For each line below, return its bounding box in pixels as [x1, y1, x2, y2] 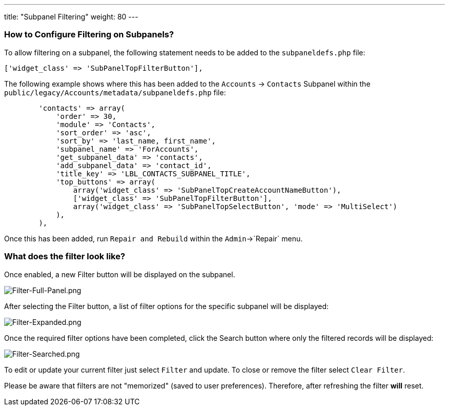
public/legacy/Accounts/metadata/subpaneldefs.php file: [4, 88, 226, 97]
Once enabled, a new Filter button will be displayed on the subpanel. [4, 270, 235, 279]
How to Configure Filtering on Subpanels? [4, 29, 174, 40]
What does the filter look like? [4, 251, 126, 262]
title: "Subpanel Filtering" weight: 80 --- [4, 12, 138, 21]
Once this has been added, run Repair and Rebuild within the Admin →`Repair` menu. [4, 234, 303, 243]
